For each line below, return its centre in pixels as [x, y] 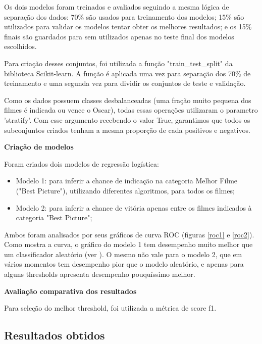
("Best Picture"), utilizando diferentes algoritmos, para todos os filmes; [125, 190]
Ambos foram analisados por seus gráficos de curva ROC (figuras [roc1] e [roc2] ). [129, 234]
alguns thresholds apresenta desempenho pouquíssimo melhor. [100, 274]
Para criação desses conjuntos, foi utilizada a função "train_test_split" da [118, 63]
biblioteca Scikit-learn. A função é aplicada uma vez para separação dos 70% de [127, 73]
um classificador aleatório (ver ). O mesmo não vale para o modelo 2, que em [123, 254]
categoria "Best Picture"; [54, 217]
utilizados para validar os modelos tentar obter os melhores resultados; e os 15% [128, 27]
